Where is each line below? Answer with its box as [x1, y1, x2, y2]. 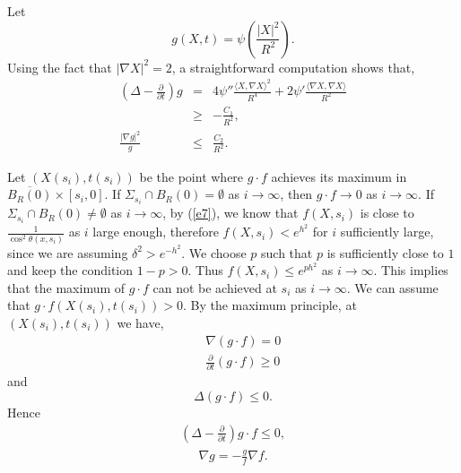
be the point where [139, 167, 244, 185]
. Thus [187, 261, 223, 279]
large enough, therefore [92, 222, 219, 241]
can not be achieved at [152, 278, 277, 297]
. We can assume [346, 278, 439, 297]
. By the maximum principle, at [182, 296, 357, 314]
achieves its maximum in [271, 167, 407, 185]
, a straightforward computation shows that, [171, 57, 415, 76]
